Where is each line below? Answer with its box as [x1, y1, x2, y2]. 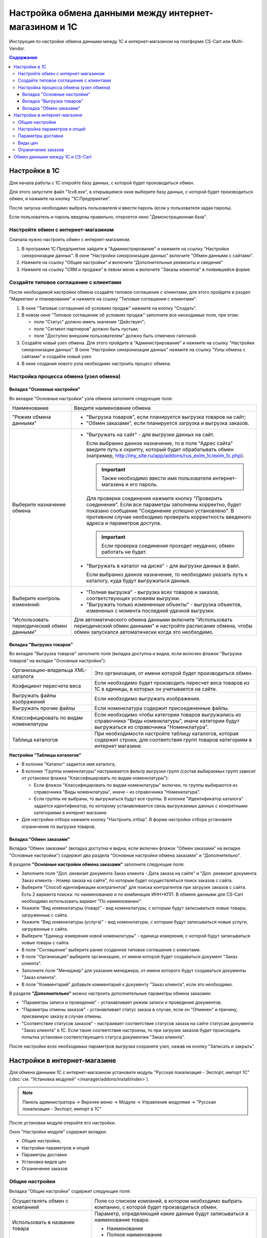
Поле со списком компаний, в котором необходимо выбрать [94, 1197, 242, 1204]
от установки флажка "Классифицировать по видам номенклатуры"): [21, 775, 169, 781]
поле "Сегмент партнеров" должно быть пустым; [34, 326, 139, 332]
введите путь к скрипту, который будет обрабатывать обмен [86, 446, 234, 453]
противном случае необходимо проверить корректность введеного [86, 514, 252, 520]
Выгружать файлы [12, 692, 56, 699]
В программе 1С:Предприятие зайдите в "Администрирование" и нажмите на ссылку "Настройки [21, 246, 229, 252]
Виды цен [18, 140, 38, 146]
